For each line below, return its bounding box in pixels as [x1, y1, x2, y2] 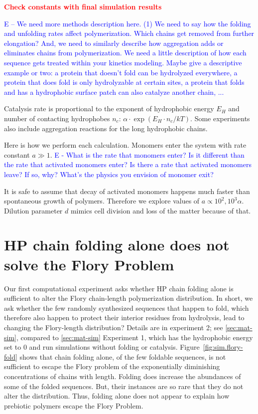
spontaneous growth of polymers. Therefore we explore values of [4, 196, 200, 206]
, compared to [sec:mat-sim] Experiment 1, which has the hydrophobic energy [16, 332, 253, 342]
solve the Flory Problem [4, 254, 174, 274]
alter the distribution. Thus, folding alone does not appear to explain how [4, 391, 230, 401]
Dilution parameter [4, 205, 63, 215]
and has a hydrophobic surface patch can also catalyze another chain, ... [4, 86, 224, 97]
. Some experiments [190, 113, 250, 123]
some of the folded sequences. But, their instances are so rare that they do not [4, 381, 244, 391]
